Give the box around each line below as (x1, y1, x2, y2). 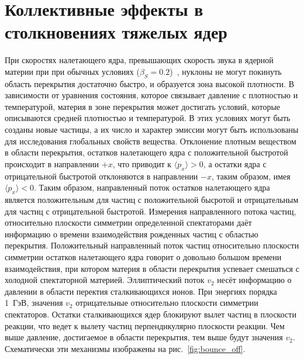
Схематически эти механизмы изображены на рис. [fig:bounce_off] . (5, 342, 246, 354)
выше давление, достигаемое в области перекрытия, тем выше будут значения (5, 331, 283, 343)
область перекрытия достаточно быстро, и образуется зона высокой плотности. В (5, 77, 294, 89)
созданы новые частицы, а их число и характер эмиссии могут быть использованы (5, 123, 299, 136)
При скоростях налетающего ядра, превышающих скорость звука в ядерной (5, 54, 274, 66)
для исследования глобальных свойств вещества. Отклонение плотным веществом (5, 134, 296, 147)
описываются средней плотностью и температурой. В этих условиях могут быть (5, 112, 291, 124)
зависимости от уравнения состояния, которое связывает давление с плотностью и (5, 89, 298, 101)
